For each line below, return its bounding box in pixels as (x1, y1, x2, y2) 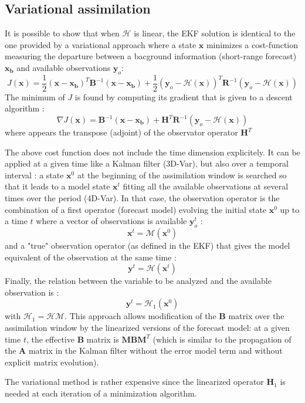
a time (5, 215, 28, 227)
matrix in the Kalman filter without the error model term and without (28, 344, 283, 357)
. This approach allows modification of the (65, 310, 216, 322)
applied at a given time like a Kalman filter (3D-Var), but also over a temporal (5, 157, 289, 170)
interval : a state (5, 168, 64, 181)
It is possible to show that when (5, 27, 120, 39)
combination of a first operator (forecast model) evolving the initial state (5, 203, 267, 215)
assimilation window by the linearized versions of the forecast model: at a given (5, 321, 290, 333)
